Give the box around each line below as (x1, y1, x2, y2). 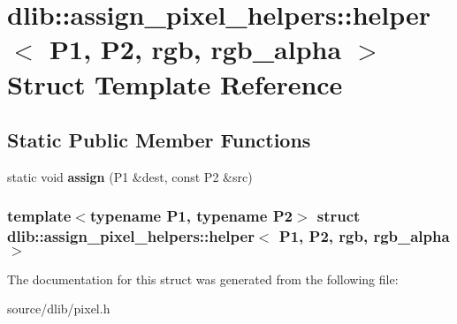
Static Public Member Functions (7, 126, 311, 154)
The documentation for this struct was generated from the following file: (7, 269, 399, 288)
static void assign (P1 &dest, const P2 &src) (7, 167, 253, 185)
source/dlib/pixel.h (7, 299, 110, 318)
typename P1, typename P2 (89, 205, 293, 227)
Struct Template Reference (7, 65, 343, 102)
